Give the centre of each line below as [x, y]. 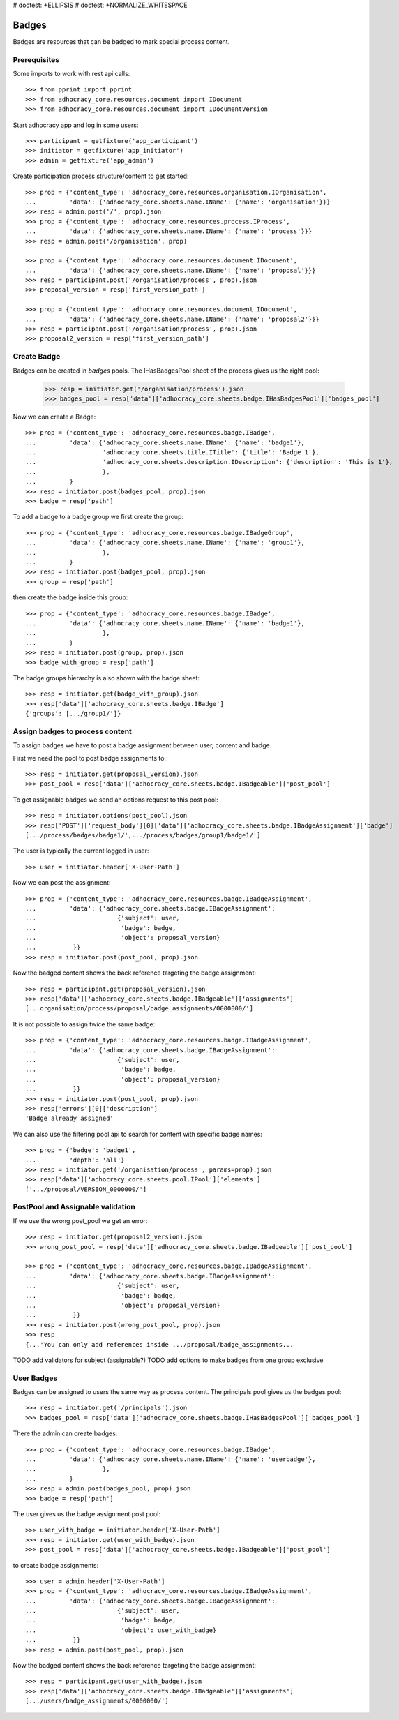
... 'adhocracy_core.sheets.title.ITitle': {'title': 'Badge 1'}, [173, 453]
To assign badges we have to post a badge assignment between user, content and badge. [142, 745]
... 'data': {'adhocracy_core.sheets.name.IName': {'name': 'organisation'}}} [178, 202]
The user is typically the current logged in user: [81, 851]
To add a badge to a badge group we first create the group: [98, 517]
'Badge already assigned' [70, 1119]
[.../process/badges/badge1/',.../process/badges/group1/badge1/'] [143, 835]
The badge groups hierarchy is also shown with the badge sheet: [106, 678]
